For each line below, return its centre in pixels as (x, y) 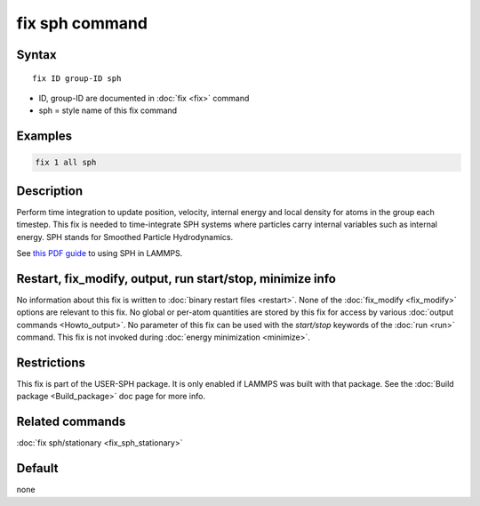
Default (37, 468)
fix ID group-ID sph (77, 78)
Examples (44, 137)
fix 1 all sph (66, 163)
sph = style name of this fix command (108, 110)
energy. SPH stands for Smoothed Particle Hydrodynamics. (125, 237)
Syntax (36, 55)
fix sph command (82, 23)
